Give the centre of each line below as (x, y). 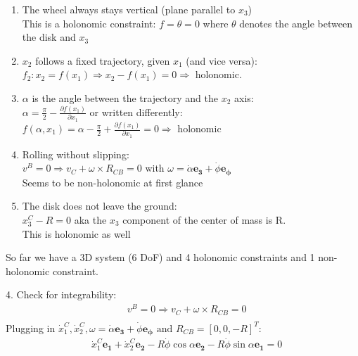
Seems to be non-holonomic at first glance (113, 182)
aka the (90, 219)
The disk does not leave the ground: (100, 206)
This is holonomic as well (76, 233)
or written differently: (136, 112)
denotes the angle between (296, 23)
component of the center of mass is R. (204, 219)
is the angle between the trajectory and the (125, 97)
